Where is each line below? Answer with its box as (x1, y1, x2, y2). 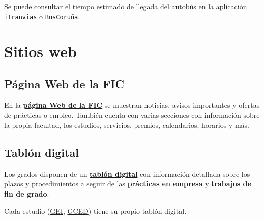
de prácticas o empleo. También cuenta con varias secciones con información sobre (4, 109, 260, 120)
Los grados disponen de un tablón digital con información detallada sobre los (4, 168, 250, 179)
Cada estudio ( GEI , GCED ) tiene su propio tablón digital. (4, 205, 187, 216)
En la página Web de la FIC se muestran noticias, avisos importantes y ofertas (4, 99, 260, 110)
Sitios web (4, 41, 77, 62)
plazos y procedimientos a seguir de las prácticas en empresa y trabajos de (4, 178, 251, 189)
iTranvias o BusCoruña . (4, 11, 80, 21)
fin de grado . (4, 188, 49, 199)
